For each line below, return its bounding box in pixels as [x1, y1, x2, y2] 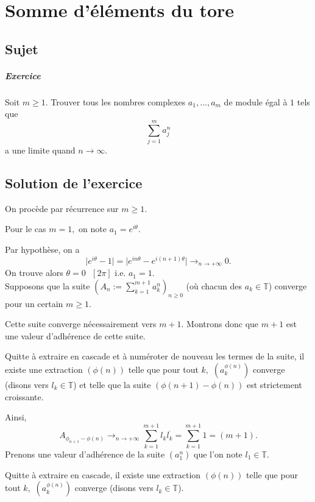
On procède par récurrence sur [5, 202, 119, 214]
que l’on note [194, 447, 242, 460]
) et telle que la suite [73, 378, 151, 391]
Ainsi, [5, 411, 27, 423]
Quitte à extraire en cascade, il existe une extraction [5, 468, 201, 481]
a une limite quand [5, 144, 76, 157]
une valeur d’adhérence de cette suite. [5, 329, 146, 342]
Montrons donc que [186, 317, 259, 330]
